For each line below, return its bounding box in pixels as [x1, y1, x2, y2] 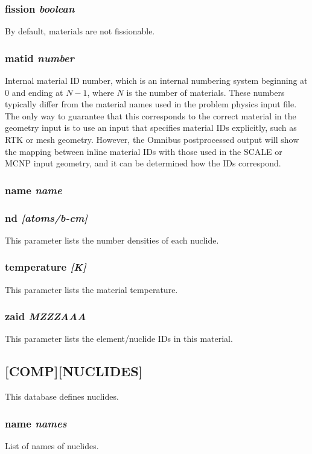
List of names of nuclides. [5, 440, 99, 452]
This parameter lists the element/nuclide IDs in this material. [5, 332, 233, 345]
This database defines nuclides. [5, 390, 119, 403]
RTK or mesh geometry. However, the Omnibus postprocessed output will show [5, 133, 299, 145]
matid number [5, 50, 74, 65]
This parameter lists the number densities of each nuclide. [5, 233, 219, 246]
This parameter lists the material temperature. [5, 283, 178, 295]
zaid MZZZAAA [5, 309, 86, 324]
